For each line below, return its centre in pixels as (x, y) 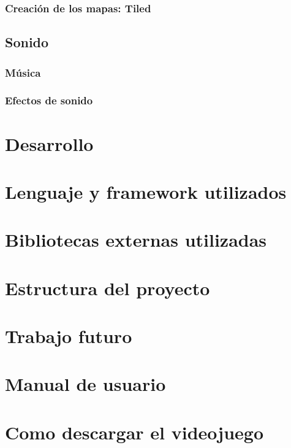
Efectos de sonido (49, 100)
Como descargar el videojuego (134, 432)
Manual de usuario (85, 384)
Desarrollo (49, 143)
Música (23, 72)
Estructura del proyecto (108, 288)
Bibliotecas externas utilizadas (136, 240)
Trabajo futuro (69, 336)
